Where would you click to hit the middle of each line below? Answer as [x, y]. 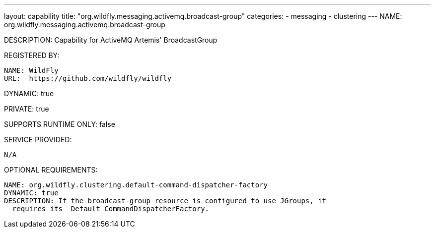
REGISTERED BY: [32, 55]
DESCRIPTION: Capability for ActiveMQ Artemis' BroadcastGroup [111, 40]
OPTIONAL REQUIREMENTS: [51, 170]
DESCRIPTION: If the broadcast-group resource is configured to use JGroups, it [165, 201]
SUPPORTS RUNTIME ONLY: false [60, 124]
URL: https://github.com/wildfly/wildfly [88, 78]
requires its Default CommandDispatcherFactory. [111, 209]
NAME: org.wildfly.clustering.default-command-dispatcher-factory [136, 185]
